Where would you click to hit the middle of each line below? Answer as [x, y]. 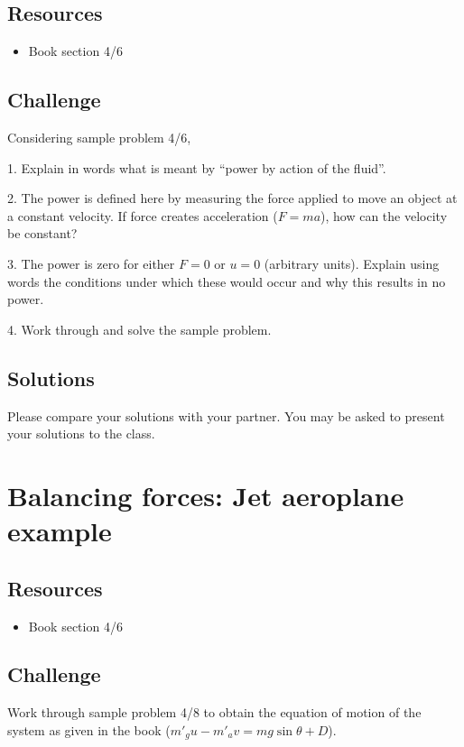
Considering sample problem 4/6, [99, 137]
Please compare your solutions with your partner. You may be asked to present [226, 415]
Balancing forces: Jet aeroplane [206, 495]
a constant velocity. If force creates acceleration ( [143, 215]
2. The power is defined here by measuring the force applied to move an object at [232, 198]
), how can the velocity [384, 215]
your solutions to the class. [81, 433]
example [60, 531]
